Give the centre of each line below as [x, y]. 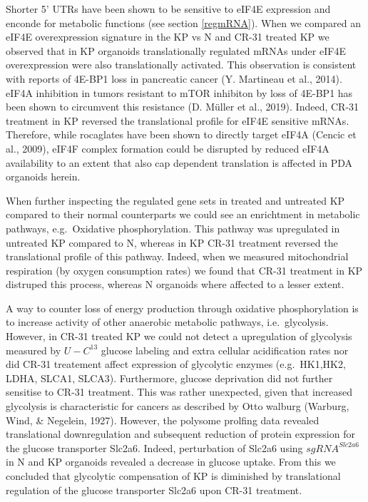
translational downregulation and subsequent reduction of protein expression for [180, 434]
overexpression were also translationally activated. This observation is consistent [181, 65]
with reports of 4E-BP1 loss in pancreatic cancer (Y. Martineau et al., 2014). [174, 78]
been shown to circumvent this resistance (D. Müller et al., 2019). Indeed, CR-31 [183, 107]
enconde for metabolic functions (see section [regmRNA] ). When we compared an [183, 22]
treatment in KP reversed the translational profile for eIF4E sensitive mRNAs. [178, 120]
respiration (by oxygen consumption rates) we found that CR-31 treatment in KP [184, 270]
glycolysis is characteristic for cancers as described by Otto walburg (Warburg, [178, 406]
